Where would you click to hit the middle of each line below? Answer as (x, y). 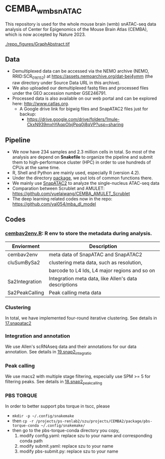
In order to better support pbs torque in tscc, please (57, 406)
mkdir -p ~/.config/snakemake (43, 416)
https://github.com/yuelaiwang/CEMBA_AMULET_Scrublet (71, 193)
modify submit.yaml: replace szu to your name (67, 446)
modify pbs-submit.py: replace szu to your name (69, 451)
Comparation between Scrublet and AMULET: (58, 188)
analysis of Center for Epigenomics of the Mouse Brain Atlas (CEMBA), (77, 29)
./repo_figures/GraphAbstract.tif (38, 44)
